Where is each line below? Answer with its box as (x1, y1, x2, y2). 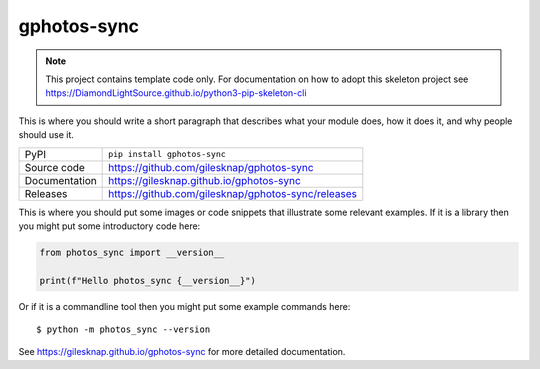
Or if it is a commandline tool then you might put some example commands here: (18, 300, 351, 312)
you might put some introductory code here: (18, 220, 201, 232)
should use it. (18, 129, 75, 141)
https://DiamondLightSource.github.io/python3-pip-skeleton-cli (45, 87, 307, 99)
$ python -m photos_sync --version (36, 324, 211, 335)
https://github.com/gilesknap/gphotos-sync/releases (108, 186, 357, 200)
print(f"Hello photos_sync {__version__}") (39, 275, 257, 286)
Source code (24, 160, 85, 174)
